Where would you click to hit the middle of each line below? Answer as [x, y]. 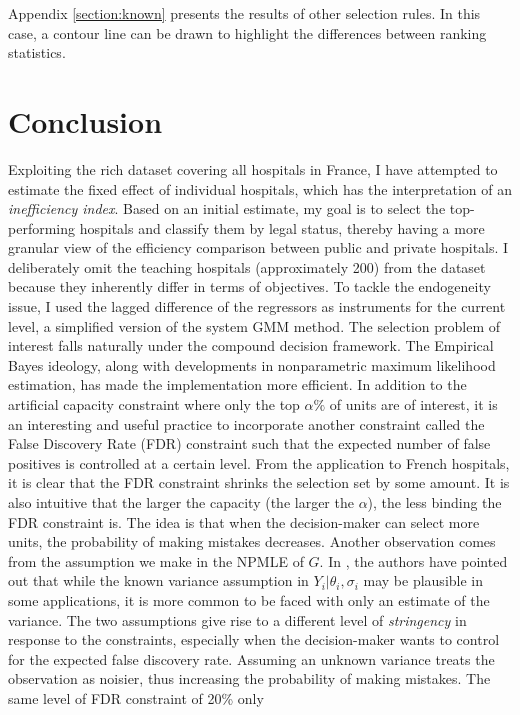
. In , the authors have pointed [413, 560]
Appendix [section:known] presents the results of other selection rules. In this [244, 13]
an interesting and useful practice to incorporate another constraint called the [246, 423]
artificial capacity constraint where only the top [154, 404]
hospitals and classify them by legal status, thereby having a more [282, 227]
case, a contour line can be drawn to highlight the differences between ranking [247, 32]
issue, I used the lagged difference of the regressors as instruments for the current [257, 306]
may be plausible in [423, 580]
